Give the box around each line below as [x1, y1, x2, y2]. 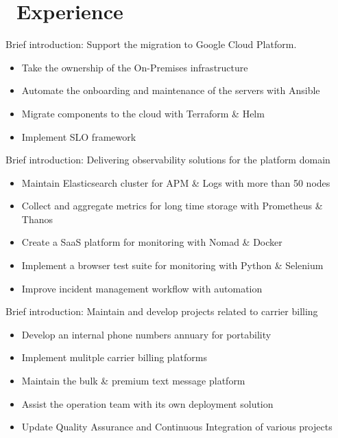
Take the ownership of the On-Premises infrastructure [21, 60, 248, 74]
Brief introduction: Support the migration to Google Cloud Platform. [5, 37, 297, 51]
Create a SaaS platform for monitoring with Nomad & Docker [21, 235, 282, 249]
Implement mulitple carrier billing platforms [21, 350, 207, 365]
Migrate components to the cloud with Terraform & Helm [21, 106, 265, 120]
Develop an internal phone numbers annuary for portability [21, 327, 271, 341]
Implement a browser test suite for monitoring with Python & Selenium [21, 258, 324, 273]
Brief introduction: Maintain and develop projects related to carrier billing [5, 304, 318, 319]
